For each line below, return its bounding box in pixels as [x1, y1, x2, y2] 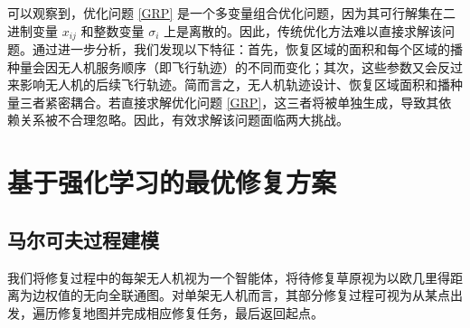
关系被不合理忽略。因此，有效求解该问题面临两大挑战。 [19, 110, 349, 129]
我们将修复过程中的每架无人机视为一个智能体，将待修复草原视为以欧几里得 [7, 267, 450, 286]
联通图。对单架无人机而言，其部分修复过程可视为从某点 [120, 286, 450, 305]
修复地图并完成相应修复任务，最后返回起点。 [57, 303, 324, 322]
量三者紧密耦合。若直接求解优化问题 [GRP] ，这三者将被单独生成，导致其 [7, 92, 439, 111]
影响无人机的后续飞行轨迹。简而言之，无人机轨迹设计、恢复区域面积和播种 [19, 75, 463, 94]
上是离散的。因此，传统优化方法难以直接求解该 [164, 21, 443, 40]
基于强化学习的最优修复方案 [7, 164, 337, 201]
